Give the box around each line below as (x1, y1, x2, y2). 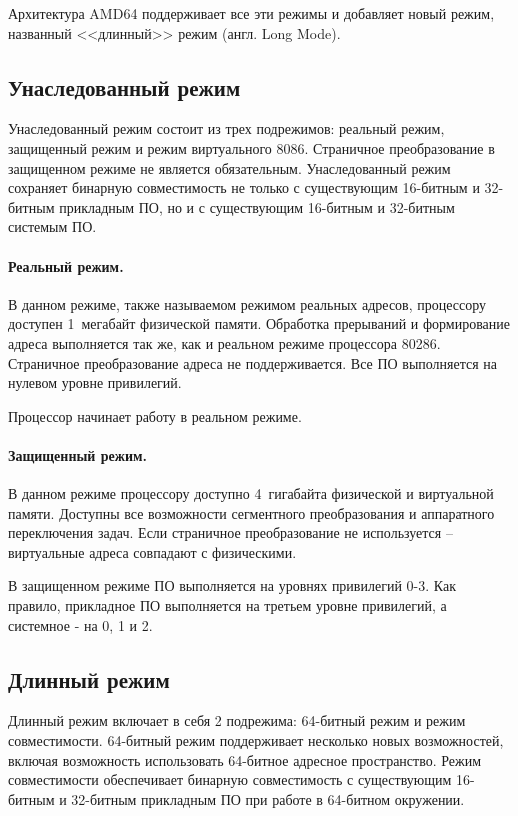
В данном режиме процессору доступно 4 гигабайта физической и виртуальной (8, 483, 494, 504)
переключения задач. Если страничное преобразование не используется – (8, 522, 453, 543)
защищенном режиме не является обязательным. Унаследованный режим (8, 157, 451, 178)
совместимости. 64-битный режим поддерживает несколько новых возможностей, (8, 730, 504, 751)
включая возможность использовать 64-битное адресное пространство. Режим (8, 749, 482, 770)
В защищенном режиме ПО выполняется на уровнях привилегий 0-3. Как (8, 575, 456, 596)
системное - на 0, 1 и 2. (8, 614, 153, 635)
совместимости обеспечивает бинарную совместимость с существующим (8, 769, 452, 790)
